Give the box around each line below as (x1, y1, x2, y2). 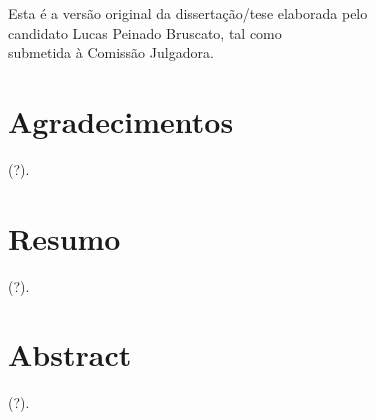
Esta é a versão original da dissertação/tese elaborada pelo (8, 3, 368, 23)
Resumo (8, 217, 121, 258)
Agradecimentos (8, 100, 234, 141)
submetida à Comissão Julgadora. (8, 42, 214, 63)
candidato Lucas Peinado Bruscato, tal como (8, 22, 282, 43)
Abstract (8, 334, 132, 375)
